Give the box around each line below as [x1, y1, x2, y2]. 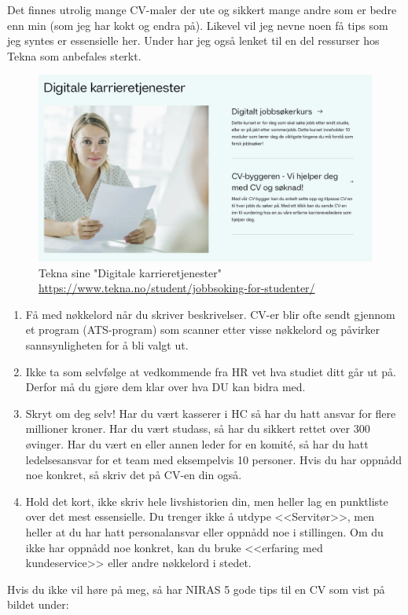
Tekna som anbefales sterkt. [7, 47, 142, 64]
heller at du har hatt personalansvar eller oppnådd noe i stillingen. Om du [25, 523, 384, 540]
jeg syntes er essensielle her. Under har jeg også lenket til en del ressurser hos [7, 32, 380, 49]
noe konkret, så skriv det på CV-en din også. [25, 467, 242, 483]
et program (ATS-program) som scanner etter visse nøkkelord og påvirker [25, 321, 380, 338]
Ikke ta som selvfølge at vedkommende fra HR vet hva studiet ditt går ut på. [25, 363, 396, 379]
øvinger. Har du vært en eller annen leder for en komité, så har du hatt [25, 435, 369, 452]
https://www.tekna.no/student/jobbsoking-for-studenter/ [39, 280, 315, 296]
